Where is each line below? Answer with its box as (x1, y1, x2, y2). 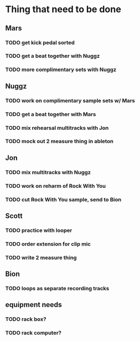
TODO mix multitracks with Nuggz (5, 168, 91, 176)
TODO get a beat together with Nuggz (5, 52, 100, 59)
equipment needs (5, 300, 62, 309)
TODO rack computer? (5, 329, 62, 336)
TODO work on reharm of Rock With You (5, 182, 106, 189)
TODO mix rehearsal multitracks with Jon (5, 124, 109, 131)
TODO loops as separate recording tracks (5, 285, 110, 292)
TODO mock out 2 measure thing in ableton (5, 138, 114, 145)
